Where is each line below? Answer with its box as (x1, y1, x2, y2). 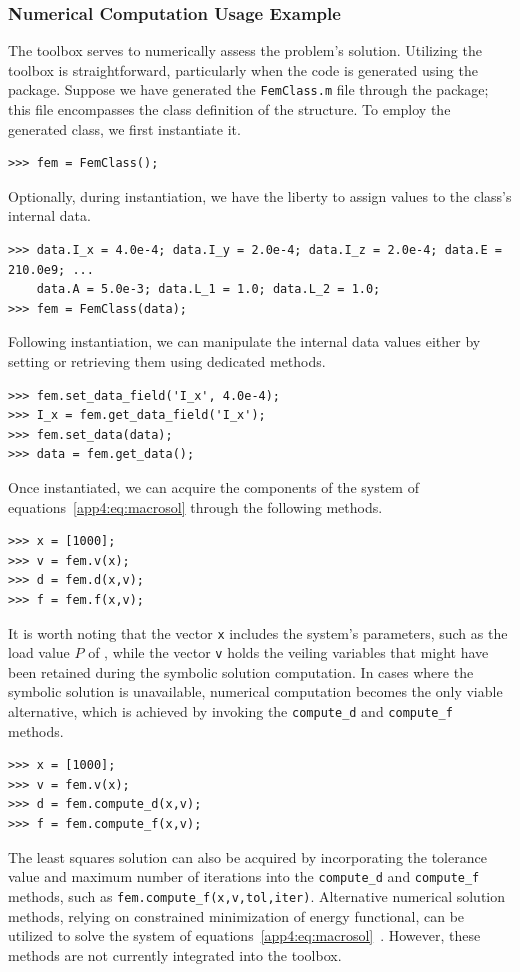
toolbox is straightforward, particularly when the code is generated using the (8, 59, 478, 80)
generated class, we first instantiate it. (8, 118, 241, 139)
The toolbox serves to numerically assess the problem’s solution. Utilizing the (8, 40, 482, 61)
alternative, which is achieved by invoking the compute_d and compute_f (8, 701, 453, 722)
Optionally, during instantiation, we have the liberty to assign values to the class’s (8, 185, 512, 206)
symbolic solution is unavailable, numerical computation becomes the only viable (8, 681, 503, 702)
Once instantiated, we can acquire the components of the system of (8, 476, 419, 497)
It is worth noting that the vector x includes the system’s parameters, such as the (8, 622, 508, 643)
